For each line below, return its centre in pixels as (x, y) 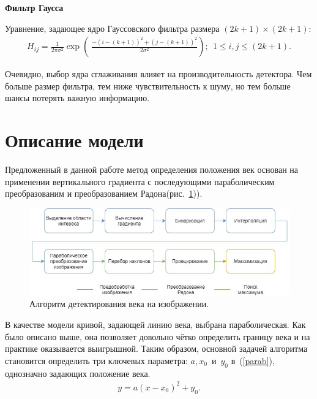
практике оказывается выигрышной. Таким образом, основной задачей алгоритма (156, 348)
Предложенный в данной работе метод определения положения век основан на (152, 169)
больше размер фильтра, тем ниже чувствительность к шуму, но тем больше (148, 85)
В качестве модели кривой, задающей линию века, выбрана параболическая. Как (155, 325)
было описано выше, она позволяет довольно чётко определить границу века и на (158, 336)
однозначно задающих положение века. (78, 373)
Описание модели (74, 140)
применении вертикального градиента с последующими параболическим (140, 181)
